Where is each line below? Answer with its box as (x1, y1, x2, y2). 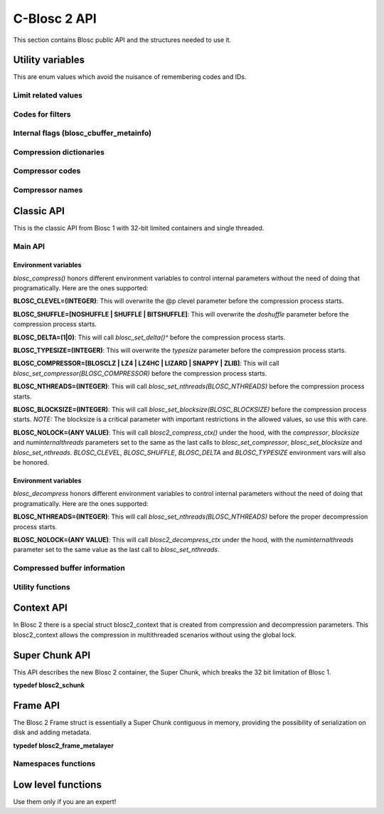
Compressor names (13, 185, 83, 195)
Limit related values (13, 90, 83, 100)
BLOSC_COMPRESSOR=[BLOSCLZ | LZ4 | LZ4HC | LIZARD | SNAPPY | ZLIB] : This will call (13, 359, 279, 368)
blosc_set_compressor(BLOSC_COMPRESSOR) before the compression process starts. (13, 369, 267, 377)
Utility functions (13, 582, 70, 592)
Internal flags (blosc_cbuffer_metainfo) (13, 128, 152, 138)
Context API (13, 602, 68, 614)
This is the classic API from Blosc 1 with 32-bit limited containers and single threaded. (13, 223, 265, 232)
